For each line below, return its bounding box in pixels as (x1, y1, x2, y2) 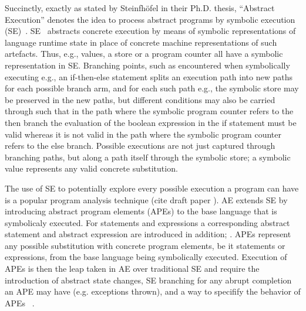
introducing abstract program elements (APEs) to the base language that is (5, 205, 277, 217)
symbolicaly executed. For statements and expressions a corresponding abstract (5, 216, 290, 228)
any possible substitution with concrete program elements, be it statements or (5, 239, 285, 251)
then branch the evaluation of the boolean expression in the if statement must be (5, 116, 297, 128)
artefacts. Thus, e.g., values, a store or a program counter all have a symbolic (5, 47, 283, 60)
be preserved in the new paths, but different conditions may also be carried (5, 93, 275, 105)
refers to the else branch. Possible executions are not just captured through (5, 139, 275, 152)
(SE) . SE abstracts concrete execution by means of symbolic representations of (5, 25, 296, 37)
